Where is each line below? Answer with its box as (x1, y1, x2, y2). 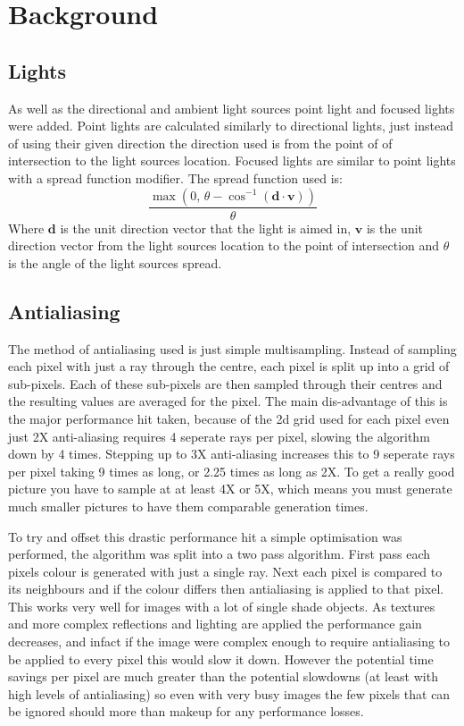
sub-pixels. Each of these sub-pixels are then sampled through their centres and (8, 374, 443, 393)
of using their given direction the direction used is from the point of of (8, 133, 393, 152)
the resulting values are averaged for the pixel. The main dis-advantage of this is (8, 392, 448, 410)
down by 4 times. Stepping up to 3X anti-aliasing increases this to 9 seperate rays (8, 444, 455, 463)
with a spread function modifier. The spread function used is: (8, 168, 343, 187)
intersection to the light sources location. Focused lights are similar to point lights (8, 151, 456, 170)
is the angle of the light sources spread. (8, 253, 222, 272)
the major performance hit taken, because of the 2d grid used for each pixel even (8, 409, 450, 427)
